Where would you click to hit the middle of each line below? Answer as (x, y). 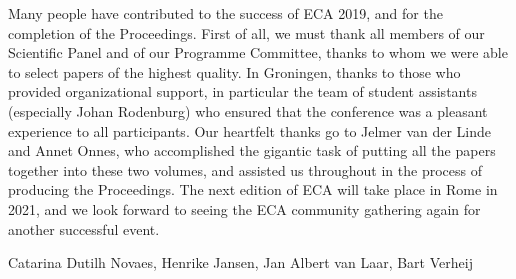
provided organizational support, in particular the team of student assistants (242, 91)
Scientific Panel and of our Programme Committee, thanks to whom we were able (258, 52)
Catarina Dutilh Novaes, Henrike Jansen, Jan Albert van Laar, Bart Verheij (240, 262)
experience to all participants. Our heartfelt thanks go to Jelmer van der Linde (250, 130)
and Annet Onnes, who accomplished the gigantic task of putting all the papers (252, 150)
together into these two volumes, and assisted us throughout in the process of (245, 169)
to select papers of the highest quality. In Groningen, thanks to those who (234, 71)
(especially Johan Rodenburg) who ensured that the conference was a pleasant (248, 110)
